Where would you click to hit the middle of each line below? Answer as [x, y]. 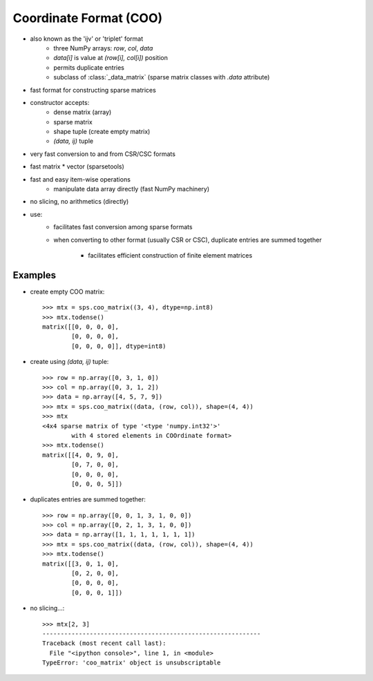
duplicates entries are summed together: [88, 499]
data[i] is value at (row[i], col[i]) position [111, 58]
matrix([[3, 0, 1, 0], [81, 564]
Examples [35, 275]
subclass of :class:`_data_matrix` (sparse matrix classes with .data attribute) [162, 77]
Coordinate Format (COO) [88, 18]
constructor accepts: [60, 102]
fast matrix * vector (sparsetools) [77, 166]
